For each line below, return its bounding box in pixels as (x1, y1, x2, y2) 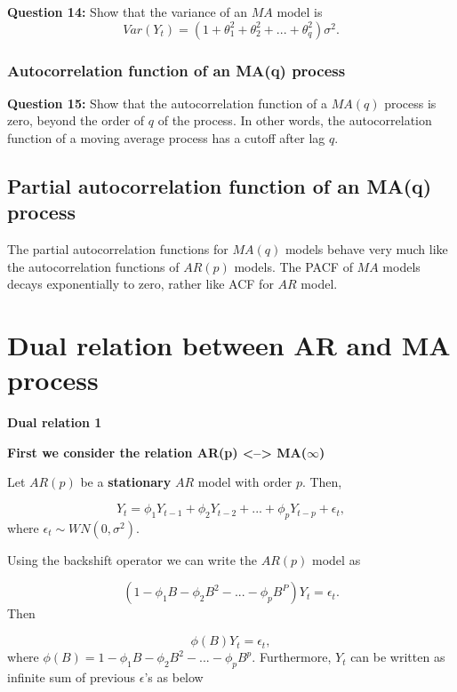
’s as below (144, 667, 204, 686)
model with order (197, 473, 293, 491)
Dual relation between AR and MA (7, 327, 451, 363)
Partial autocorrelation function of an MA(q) (7, 171, 432, 199)
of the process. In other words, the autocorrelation (157, 111, 432, 130)
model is (277, 3, 323, 20)
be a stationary (80, 473, 172, 491)
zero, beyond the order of (7, 111, 145, 130)
